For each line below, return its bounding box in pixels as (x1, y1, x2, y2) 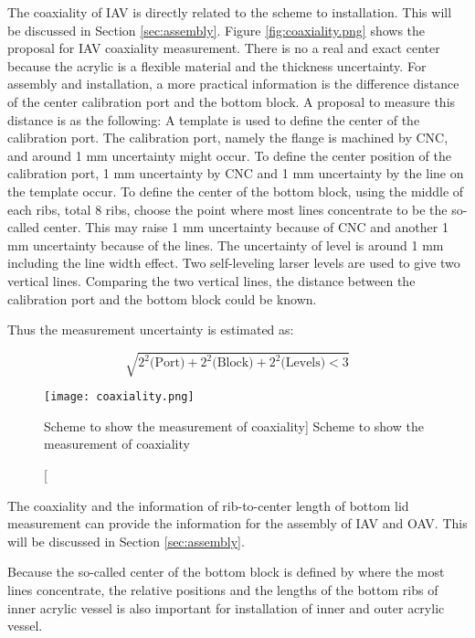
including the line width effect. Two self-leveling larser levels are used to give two (7, 253, 460, 272)
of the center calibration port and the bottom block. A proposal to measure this (7, 91, 456, 111)
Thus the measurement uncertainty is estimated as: (7, 320, 294, 339)
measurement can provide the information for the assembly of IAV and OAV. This (7, 514, 468, 533)
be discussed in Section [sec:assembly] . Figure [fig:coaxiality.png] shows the (7, 20, 426, 39)
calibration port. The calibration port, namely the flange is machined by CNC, (7, 128, 449, 147)
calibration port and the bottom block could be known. (7, 289, 317, 308)
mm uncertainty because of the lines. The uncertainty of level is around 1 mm (7, 235, 444, 254)
